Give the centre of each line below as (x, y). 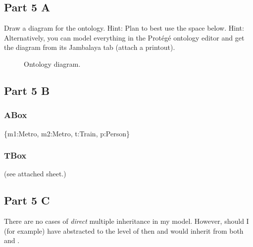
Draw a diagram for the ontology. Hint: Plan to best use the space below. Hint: (124, 28)
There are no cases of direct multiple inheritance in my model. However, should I (126, 221)
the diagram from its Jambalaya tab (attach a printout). (90, 47)
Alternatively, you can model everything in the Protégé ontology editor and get (124, 37)
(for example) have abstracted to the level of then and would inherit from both (124, 230)
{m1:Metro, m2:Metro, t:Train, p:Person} (67, 133)
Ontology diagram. (52, 63)
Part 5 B (27, 90)
